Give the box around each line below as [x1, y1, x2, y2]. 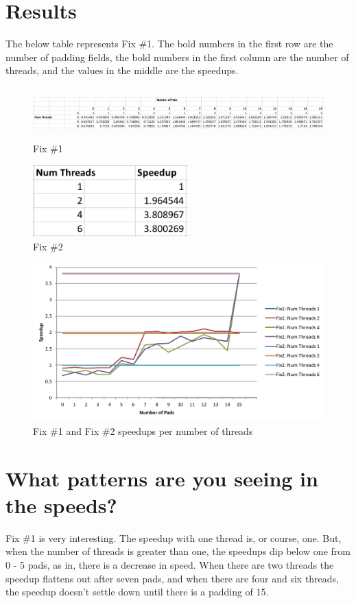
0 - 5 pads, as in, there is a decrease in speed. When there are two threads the [5, 557, 334, 571]
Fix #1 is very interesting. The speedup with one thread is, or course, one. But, [5, 530, 342, 545]
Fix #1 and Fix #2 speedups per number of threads [33, 423, 253, 438]
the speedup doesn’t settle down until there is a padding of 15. [5, 584, 269, 599]
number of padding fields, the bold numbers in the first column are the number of [5, 49, 349, 64]
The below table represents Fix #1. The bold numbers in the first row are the [5, 36, 333, 51]
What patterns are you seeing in [5, 464, 318, 492]
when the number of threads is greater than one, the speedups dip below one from [5, 544, 351, 558]
